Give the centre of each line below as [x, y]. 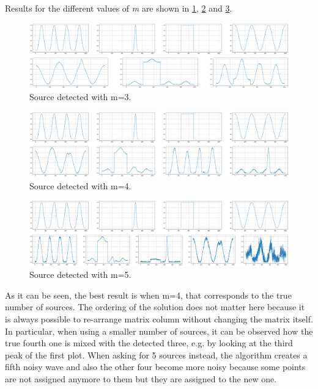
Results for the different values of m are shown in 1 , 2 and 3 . [119, 8]
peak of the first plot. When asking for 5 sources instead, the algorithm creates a [156, 354]
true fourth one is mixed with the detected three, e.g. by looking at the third [149, 343]
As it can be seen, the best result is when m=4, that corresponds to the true [148, 295]
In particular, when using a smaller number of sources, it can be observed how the [159, 331]
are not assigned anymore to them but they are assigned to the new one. [141, 379]
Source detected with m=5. [80, 274]
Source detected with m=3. [80, 97]
